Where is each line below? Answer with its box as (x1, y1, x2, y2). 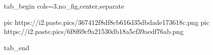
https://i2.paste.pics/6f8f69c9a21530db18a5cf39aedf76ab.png (4, 26, 183, 36)
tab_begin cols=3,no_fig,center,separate (4, 1, 124, 11)
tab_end (4, 42, 30, 52)
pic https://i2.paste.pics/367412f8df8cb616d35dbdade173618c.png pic (4, 17, 210, 27)
